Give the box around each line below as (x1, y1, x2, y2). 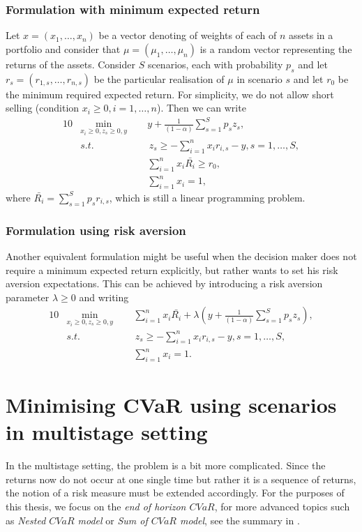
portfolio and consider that (6, 41, 121, 56)
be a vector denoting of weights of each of (98, 28, 277, 43)
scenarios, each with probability (147, 56, 283, 71)
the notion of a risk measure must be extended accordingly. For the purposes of (6, 485, 345, 500)
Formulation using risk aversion (6, 221, 186, 238)
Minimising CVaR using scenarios (6, 390, 337, 419)
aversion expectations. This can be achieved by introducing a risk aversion (6, 276, 323, 291)
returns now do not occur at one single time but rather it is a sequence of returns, (6, 471, 356, 486)
